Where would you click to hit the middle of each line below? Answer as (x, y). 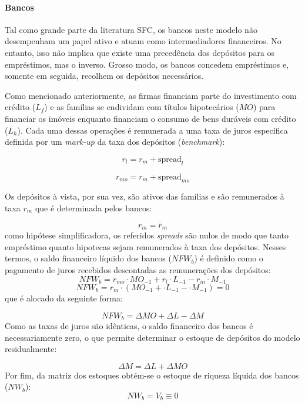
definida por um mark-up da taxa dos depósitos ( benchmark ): (115, 142)
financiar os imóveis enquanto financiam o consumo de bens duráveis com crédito (150, 118)
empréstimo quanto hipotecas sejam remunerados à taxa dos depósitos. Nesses (145, 246)
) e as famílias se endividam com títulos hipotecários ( (142, 107)
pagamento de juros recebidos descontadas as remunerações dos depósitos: (138, 269)
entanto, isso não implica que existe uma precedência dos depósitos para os (140, 52)
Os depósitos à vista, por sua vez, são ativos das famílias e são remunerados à (145, 196)
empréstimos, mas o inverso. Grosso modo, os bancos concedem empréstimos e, (147, 64)
